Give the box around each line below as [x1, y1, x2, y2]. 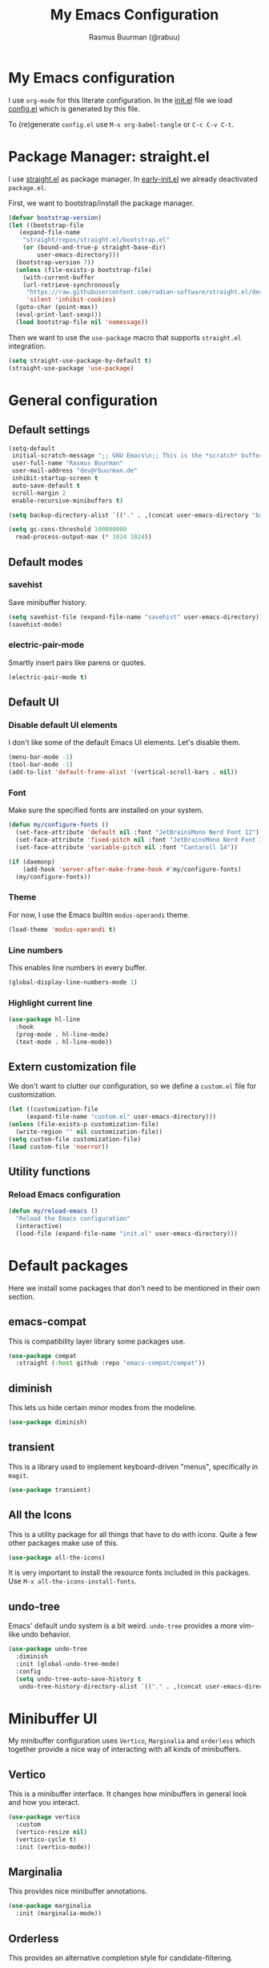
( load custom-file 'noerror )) [8, 1142, 110, 1151]
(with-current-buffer [22, 273, 94, 282]
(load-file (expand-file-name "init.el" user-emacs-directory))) [15, 1230, 239, 1238]
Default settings [8, 423, 90, 437]
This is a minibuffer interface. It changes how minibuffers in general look [8, 1789, 247, 1799]
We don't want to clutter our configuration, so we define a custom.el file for [8, 1081, 257, 1091]
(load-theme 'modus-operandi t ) [8, 925, 116, 933]
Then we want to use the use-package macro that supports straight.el [8, 332, 242, 342]
